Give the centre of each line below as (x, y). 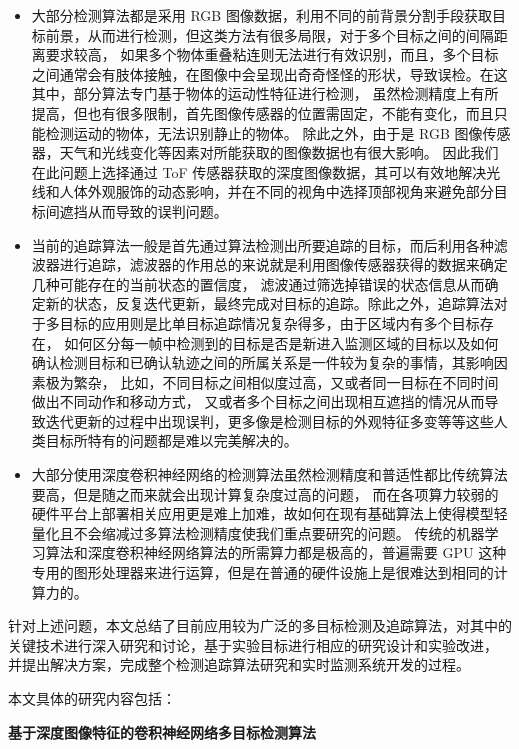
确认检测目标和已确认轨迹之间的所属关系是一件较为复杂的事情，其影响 (262, 362)
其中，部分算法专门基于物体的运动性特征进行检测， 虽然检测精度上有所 (265, 93)
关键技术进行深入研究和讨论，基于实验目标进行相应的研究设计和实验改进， (253, 644)
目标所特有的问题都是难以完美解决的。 (171, 440)
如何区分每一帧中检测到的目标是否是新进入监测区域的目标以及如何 (281, 342)
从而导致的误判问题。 (157, 210)
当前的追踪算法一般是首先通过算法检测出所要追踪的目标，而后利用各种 (262, 244)
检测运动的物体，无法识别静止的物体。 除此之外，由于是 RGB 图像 (264, 132)
